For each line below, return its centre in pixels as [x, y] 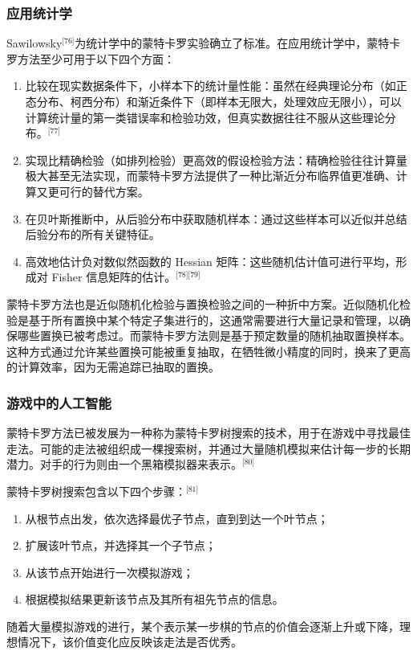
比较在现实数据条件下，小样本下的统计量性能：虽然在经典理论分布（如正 [216, 86]
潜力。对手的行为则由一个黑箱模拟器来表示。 [124, 464]
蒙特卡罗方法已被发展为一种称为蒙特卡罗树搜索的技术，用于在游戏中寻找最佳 [208, 433]
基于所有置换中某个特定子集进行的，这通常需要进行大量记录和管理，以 [214, 319]
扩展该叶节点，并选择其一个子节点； [121, 545]
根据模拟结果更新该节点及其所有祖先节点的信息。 [154, 599]
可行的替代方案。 [104, 191]
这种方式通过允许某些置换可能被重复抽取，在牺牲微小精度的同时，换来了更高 [208, 351]
